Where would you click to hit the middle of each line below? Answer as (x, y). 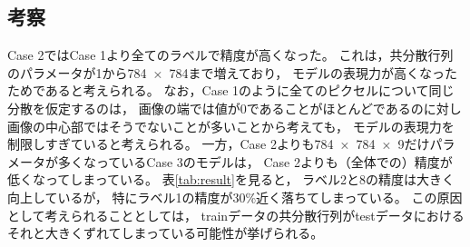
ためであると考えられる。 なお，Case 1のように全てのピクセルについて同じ (231, 90)
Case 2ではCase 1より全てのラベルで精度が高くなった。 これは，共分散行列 (230, 55)
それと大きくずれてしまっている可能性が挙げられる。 (166, 233)
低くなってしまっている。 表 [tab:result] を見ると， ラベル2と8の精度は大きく (231, 179)
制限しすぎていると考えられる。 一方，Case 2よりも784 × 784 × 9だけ (219, 144)
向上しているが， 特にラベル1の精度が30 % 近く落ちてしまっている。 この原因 (235, 197)
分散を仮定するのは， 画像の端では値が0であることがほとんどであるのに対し (235, 108)
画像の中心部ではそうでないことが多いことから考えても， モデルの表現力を (231, 126)
